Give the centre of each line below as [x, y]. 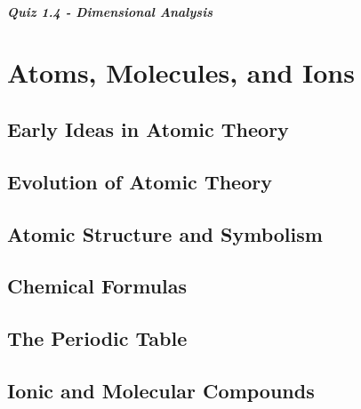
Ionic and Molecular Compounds [161, 390]
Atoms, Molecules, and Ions [181, 72]
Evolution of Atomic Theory [140, 181]
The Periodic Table [97, 338]
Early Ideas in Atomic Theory [148, 128]
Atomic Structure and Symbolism [165, 233]
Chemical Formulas [97, 286]
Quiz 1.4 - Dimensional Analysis [110, 11]
